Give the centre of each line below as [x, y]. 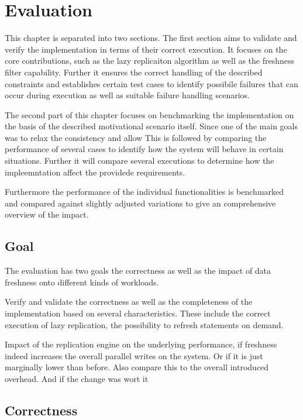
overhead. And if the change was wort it [77, 378]
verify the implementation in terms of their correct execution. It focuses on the [146, 49]
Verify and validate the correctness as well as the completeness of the [129, 302]
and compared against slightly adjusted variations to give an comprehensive [140, 203]
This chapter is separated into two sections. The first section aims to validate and [151, 38]
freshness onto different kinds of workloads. [82, 282]
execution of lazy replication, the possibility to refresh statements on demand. [144, 324]
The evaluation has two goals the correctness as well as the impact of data [138, 271]
